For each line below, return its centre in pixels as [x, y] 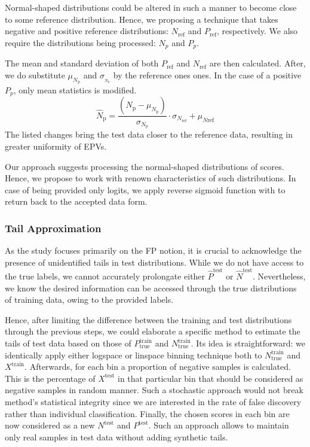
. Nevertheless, [279, 276]
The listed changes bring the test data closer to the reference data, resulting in [149, 134]
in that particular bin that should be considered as [211, 378]
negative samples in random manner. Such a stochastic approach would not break [154, 390]
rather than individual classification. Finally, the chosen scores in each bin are [147, 413]
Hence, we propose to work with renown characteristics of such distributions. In [151, 178]
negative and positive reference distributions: [87, 31]
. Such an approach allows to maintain [219, 425]
